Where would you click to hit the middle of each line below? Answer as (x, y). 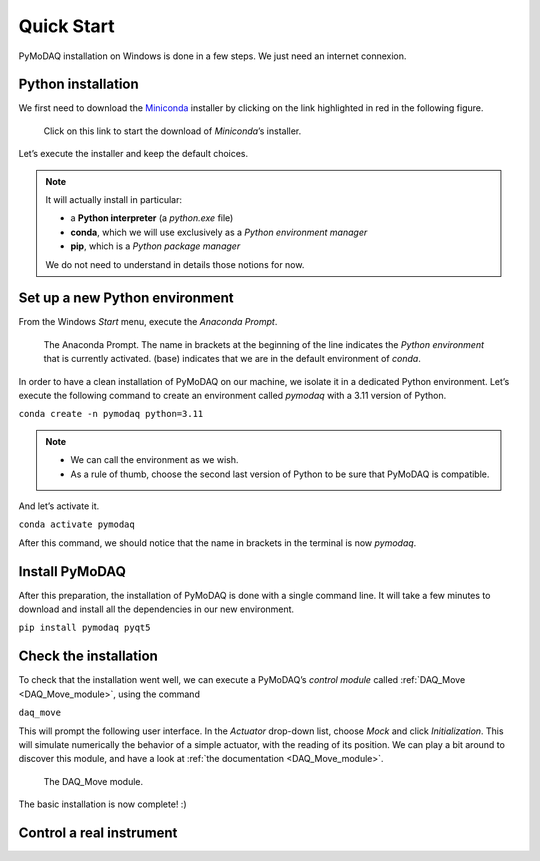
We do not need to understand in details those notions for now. (175, 264)
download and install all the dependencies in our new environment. (156, 609)
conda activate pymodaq (76, 524)
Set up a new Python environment (126, 298)
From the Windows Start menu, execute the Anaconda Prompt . (148, 322)
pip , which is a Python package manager (155, 246)
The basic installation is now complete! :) (102, 804)
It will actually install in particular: (114, 200)
